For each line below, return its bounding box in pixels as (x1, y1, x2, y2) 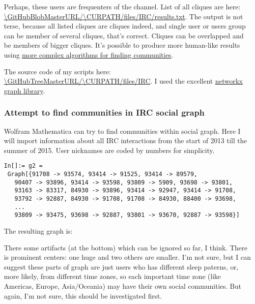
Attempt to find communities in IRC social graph (4, 106, 205, 119)
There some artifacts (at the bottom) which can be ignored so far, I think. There (4, 242, 248, 252)
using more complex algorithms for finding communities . (4, 49, 173, 60)
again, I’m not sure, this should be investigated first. (4, 290, 162, 301)
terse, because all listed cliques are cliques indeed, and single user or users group (4, 21, 246, 31)
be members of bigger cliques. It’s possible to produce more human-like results (4, 40, 240, 50)
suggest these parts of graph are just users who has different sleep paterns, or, (4, 261, 239, 272)
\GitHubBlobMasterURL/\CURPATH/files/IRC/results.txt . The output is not (4, 11, 243, 21)
